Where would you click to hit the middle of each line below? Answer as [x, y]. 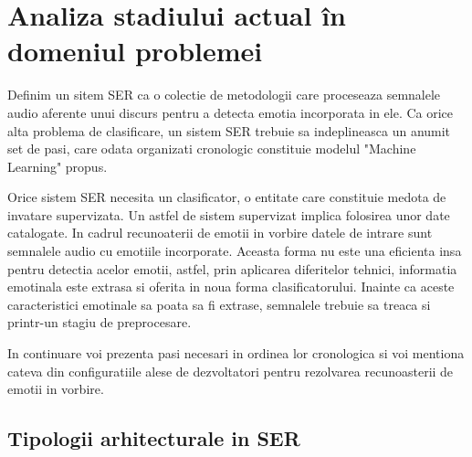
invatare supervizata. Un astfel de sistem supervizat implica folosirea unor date [229, 214]
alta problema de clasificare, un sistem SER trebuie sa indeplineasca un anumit [229, 130]
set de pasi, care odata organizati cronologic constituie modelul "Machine [212, 149]
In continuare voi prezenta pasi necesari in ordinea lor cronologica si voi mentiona [236, 353]
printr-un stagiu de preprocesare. [100, 322]
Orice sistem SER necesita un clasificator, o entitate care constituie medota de [227, 197]
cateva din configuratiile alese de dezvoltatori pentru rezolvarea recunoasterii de [231, 371]
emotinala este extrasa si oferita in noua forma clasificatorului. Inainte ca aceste [231, 287]
